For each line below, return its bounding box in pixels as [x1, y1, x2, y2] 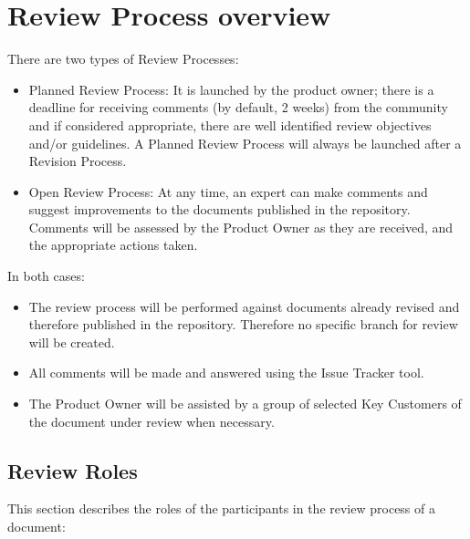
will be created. [28, 332, 115, 351]
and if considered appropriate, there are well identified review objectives [28, 115, 432, 134]
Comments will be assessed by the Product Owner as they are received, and [28, 217, 454, 236]
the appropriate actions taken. [28, 235, 198, 254]
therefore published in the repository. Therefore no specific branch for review [28, 315, 458, 334]
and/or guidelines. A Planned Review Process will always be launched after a [28, 133, 462, 152]
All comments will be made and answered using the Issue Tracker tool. [28, 363, 424, 382]
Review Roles [7, 456, 138, 484]
